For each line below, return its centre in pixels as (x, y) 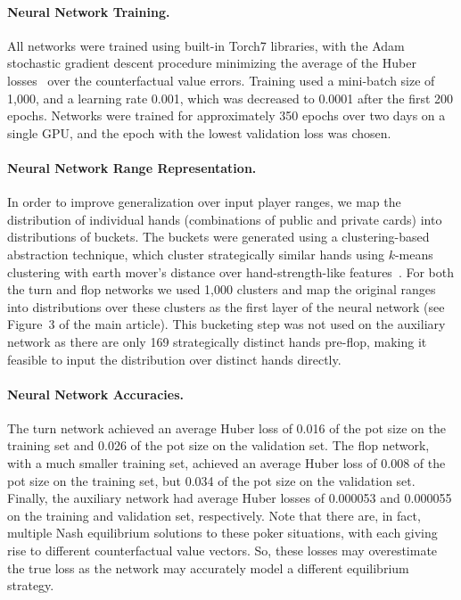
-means (414, 254)
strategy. (31, 585)
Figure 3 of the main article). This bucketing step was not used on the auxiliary (226, 324)
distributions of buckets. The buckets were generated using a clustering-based (218, 237)
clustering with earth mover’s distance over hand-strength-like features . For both (230, 271)
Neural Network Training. (89, 11)
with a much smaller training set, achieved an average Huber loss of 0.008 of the (226, 463)
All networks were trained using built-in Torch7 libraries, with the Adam (206, 45)
